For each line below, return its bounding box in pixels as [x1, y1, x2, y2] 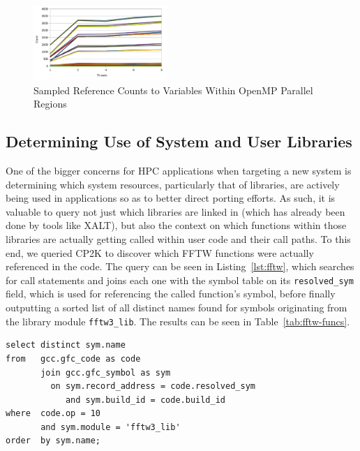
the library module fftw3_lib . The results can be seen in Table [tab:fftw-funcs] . [6, 313, 350, 328]
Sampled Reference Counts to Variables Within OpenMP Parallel [33, 82, 313, 97]
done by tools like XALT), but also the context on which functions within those [6, 218, 347, 232]
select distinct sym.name [6, 340, 126, 350]
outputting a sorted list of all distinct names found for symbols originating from [6, 300, 347, 315]
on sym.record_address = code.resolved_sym [50, 381, 255, 392]
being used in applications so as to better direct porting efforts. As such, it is [6, 191, 336, 205]
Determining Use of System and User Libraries [6, 131, 352, 152]
